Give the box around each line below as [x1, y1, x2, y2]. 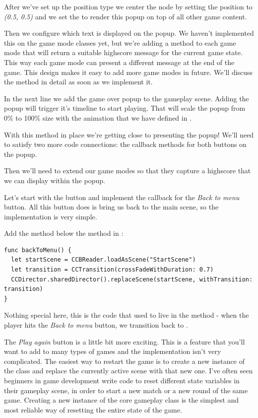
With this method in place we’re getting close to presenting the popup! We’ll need [4, 129, 254, 139]
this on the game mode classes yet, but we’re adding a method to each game [4, 37, 236, 48]
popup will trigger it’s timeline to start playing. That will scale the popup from [4, 103, 246, 113]
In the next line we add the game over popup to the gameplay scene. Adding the [4, 93, 249, 103]
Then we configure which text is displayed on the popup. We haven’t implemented [4, 28, 254, 38]
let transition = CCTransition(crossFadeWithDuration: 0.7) [11, 266, 214, 274]
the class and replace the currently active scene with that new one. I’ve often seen [4, 365, 253, 376]
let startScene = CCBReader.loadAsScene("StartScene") [11, 256, 196, 264]
